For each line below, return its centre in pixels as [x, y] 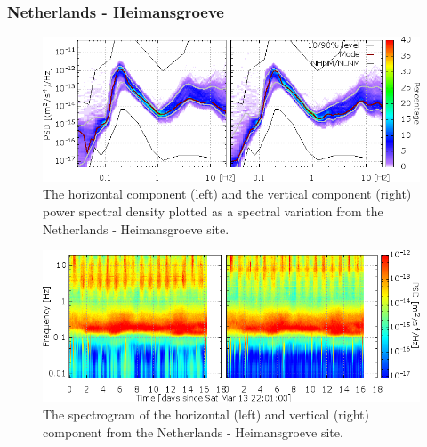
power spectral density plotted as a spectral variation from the [213, 211]
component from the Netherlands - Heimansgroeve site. [193, 431]
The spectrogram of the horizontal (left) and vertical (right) [206, 414]
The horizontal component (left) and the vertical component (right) [227, 194]
